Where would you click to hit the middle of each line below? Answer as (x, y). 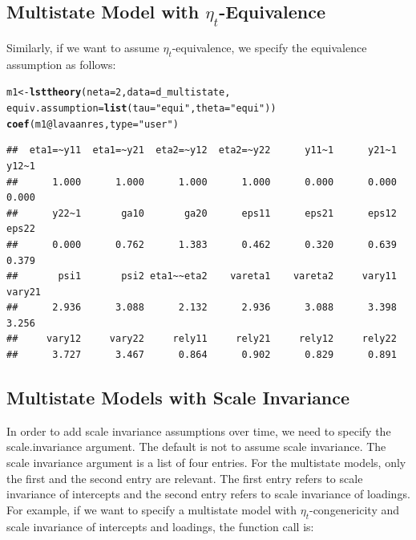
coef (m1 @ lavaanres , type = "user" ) (93, 124)
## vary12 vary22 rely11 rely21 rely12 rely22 (202, 339)
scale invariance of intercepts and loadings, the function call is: (160, 526)
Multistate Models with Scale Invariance (178, 398)
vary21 (24, 292)
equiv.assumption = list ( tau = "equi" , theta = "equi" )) (141, 109)
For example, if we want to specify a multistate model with (152, 509)
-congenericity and (354, 509)
